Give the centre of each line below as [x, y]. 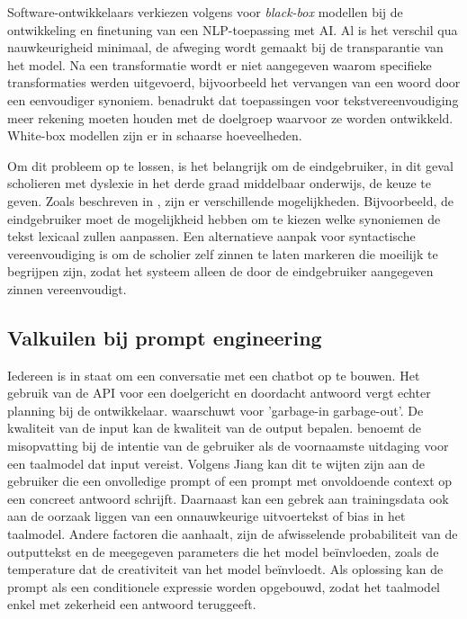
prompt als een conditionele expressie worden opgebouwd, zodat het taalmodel [224, 586]
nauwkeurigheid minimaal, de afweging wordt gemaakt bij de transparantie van [225, 47]
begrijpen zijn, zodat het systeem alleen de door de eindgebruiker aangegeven [220, 271]
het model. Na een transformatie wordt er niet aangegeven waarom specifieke [220, 64]
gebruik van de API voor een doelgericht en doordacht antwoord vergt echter [219, 393]
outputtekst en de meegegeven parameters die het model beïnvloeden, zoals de [223, 551]
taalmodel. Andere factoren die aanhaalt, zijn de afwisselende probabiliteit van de [233, 534]
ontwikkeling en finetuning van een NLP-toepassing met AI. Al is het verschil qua [233, 29]
